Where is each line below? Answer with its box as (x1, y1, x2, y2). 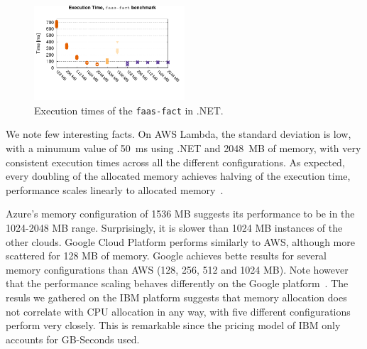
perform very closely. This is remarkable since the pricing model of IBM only (6, 318, 341, 333)
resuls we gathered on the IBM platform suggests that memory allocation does (6, 289, 347, 304)
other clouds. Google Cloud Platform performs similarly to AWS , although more (6, 234, 355, 249)
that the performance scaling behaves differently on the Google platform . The (6, 276, 349, 291)
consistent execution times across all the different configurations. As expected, (6, 154, 345, 169)
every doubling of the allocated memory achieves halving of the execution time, (6, 168, 351, 183)
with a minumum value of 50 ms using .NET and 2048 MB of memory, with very (6, 140, 361, 155)
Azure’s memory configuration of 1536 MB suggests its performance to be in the (6, 206, 355, 221)
